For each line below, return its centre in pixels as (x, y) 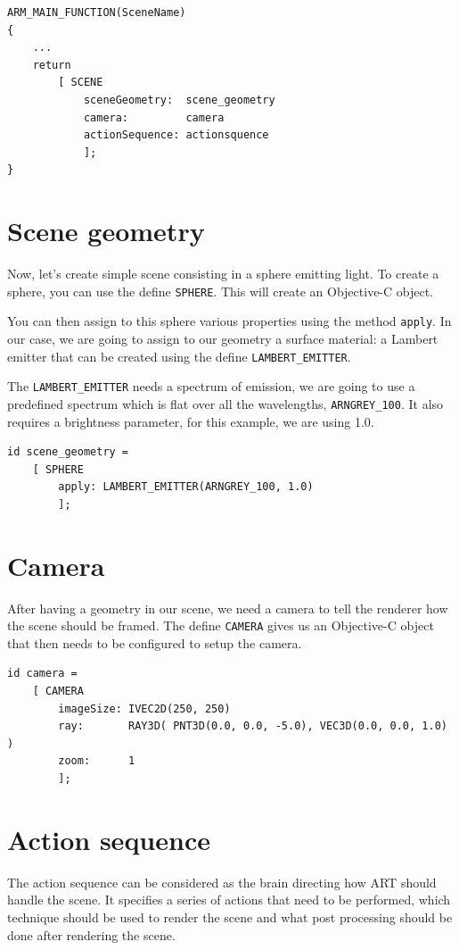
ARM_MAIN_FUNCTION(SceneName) (97, 12)
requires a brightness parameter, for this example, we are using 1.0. (191, 421)
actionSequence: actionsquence (176, 135)
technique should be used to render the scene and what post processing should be (230, 917)
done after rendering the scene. (91, 934)
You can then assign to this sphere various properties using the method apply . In (229, 321)
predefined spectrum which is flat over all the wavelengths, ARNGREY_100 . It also (225, 403)
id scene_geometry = (68, 452)
